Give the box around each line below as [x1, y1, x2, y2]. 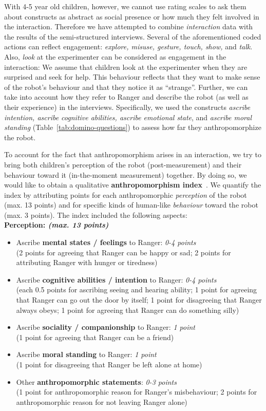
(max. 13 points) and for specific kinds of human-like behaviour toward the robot [4, 199, 258, 210]
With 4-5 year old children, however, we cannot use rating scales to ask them [4, 1, 246, 11]
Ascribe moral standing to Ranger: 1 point [16, 349, 157, 360]
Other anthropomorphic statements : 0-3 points [16, 376, 177, 387]
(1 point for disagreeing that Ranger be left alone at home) [16, 359, 202, 369]
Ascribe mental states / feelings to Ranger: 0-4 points [16, 237, 196, 248]
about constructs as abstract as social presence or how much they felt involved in [4, 11, 259, 22]
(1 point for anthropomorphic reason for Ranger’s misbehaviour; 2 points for [16, 386, 257, 397]
